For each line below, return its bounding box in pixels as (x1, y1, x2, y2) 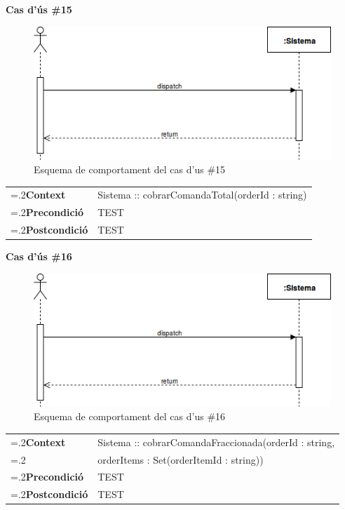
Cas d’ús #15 (6, 2, 72, 16)
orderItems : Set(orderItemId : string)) (97, 452, 264, 467)
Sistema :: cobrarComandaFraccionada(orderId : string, (97, 434, 335, 449)
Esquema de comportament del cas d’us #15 (34, 162, 226, 177)
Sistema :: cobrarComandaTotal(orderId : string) (97, 187, 307, 202)
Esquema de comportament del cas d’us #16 (34, 409, 226, 424)
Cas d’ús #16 (6, 249, 72, 264)
